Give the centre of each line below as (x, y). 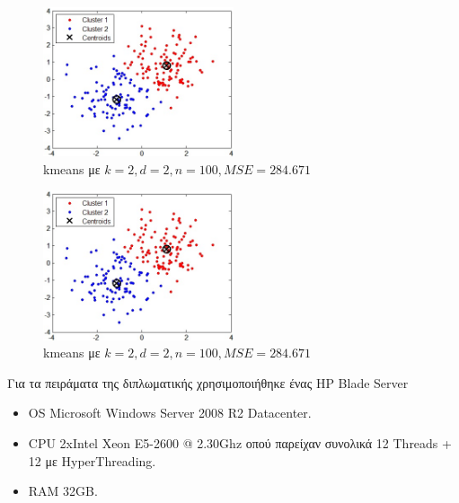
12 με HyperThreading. (92, 460)
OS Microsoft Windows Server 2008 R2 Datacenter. (170, 413)
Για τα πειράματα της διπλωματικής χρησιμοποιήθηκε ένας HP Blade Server (208, 382)
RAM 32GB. (63, 491)
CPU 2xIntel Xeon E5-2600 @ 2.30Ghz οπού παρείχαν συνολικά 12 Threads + (240, 443)
